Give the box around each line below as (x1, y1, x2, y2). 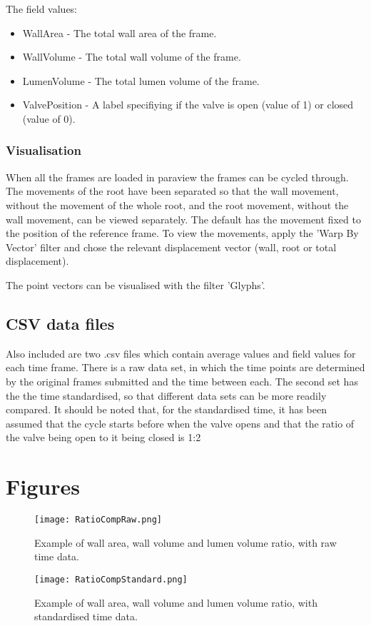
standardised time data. (34, 609, 138, 624)
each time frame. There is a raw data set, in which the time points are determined (6, 360, 365, 375)
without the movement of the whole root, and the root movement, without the (6, 197, 349, 212)
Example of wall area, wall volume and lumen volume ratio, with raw (34, 535, 337, 550)
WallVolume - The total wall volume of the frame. (22, 49, 241, 64)
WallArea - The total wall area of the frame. (22, 25, 217, 40)
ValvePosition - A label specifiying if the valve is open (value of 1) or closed (22, 97, 354, 112)
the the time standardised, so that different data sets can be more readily (6, 388, 327, 403)
